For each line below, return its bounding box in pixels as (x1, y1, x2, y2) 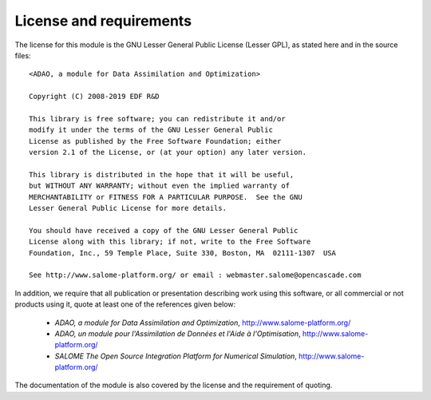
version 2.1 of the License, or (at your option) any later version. (29, 148, 307, 157)
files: (14, 50, 31, 60)
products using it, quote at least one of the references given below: (14, 299, 236, 309)
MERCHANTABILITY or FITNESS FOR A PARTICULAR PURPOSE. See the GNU (29, 192, 302, 201)
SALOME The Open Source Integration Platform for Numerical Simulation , (54, 351, 297, 361)
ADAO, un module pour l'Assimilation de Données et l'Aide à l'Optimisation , (54, 328, 301, 339)
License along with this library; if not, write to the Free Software (29, 237, 311, 247)
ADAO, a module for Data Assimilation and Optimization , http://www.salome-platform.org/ (54, 318, 351, 327)
